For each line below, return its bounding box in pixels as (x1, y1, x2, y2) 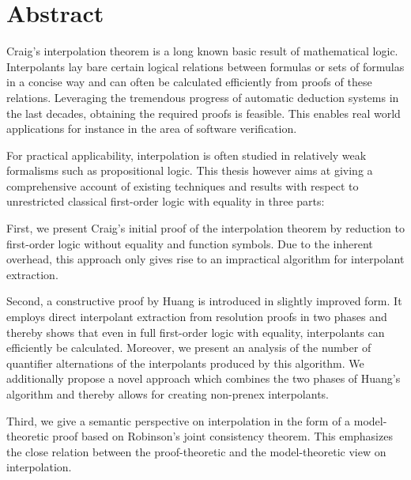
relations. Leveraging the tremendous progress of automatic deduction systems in (6, 89, 399, 105)
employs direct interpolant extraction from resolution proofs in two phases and (6, 308, 387, 325)
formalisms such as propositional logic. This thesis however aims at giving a (6, 162, 373, 179)
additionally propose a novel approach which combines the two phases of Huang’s (6, 370, 401, 387)
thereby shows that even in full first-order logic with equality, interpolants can (6, 323, 385, 340)
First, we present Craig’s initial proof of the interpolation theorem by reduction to (6, 220, 405, 236)
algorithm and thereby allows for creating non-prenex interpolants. (6, 386, 329, 402)
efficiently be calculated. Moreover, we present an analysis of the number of (6, 339, 371, 356)
